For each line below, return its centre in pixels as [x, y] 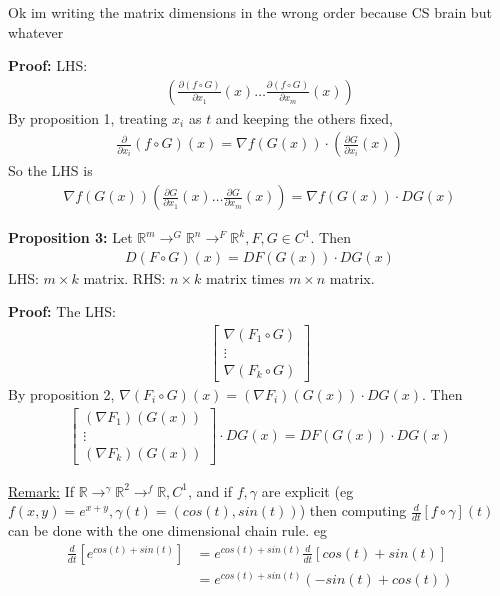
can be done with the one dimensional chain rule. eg [168, 530]
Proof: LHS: [48, 65]
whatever [36, 31]
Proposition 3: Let [70, 237]
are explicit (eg [307, 490]
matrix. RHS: [124, 277]
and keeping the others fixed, [304, 117]
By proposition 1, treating [88, 117]
